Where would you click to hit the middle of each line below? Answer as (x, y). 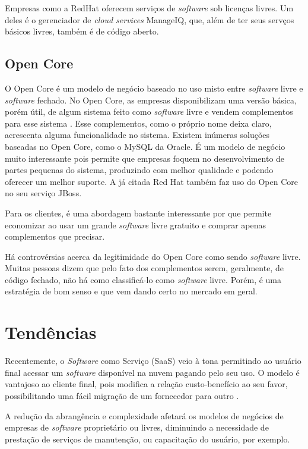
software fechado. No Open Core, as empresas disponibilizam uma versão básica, (151, 100)
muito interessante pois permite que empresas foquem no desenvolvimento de (145, 158)
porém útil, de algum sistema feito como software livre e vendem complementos (149, 112)
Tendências (51, 332)
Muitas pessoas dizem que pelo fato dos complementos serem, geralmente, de (144, 268)
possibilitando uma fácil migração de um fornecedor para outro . (122, 395)
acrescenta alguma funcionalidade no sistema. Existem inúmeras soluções (137, 135)
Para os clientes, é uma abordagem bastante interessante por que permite (138, 213)
